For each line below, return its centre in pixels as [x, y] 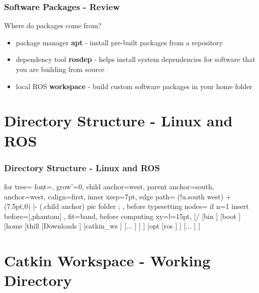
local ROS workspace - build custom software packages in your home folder [134, 86]
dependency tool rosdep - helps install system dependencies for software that [136, 59]
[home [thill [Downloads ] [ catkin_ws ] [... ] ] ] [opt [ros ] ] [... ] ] [102, 226]
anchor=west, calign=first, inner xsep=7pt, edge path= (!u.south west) [114, 196]
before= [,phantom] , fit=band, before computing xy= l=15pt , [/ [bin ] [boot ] [122, 216]
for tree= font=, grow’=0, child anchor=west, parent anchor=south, [109, 186]
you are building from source [60, 69]
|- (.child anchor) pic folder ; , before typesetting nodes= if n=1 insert [141, 206]
